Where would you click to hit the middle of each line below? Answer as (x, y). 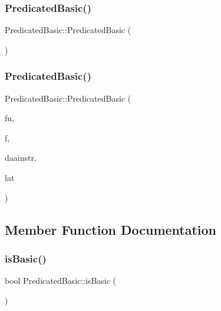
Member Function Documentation (111, 229)
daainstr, (21, 158)
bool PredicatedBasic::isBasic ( (61, 281)
